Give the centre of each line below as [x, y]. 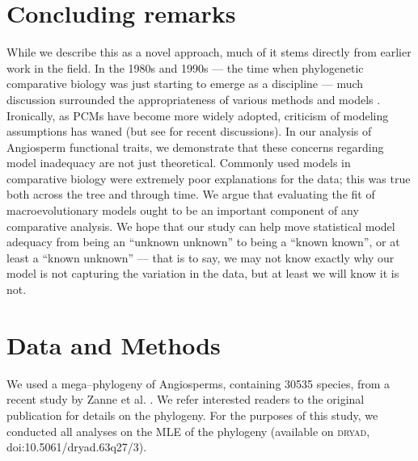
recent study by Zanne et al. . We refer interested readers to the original [186, 399]
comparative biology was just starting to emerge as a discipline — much [185, 84]
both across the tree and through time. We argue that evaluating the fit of [191, 194]
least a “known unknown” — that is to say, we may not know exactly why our [201, 257]
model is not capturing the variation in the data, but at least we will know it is [203, 273]
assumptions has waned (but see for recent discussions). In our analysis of [189, 131]
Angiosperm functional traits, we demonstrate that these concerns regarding [195, 147]
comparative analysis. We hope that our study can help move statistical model [201, 226]
